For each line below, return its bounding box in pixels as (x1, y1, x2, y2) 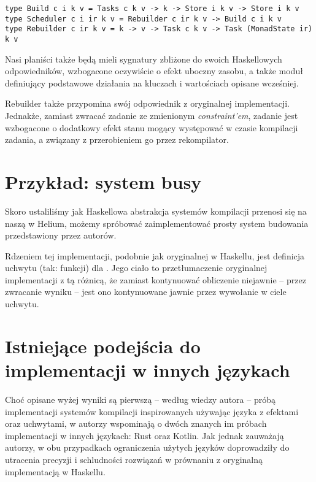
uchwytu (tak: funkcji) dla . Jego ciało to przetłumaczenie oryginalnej (5, 261, 268, 274)
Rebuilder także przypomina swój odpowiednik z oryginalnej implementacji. (5, 97, 290, 110)
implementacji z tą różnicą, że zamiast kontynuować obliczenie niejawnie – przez (5, 273, 306, 286)
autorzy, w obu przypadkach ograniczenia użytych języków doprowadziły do (5, 441, 290, 454)
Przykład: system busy (5, 169, 202, 194)
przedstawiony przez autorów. (5, 229, 117, 242)
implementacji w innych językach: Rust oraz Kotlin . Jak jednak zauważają (5, 429, 284, 442)
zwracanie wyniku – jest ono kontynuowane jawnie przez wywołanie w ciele (5, 285, 287, 298)
